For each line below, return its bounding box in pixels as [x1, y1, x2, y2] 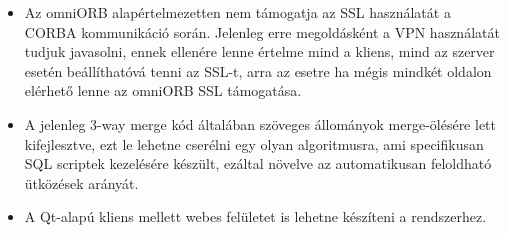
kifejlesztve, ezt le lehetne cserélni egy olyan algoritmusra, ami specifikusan [24, 133, 484, 154]
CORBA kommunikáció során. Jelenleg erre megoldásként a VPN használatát [24, 21, 500, 42]
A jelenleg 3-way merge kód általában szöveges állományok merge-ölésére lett [24, 113, 496, 134]
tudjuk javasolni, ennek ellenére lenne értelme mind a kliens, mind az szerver [24, 41, 495, 62]
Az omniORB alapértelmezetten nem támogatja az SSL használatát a [24, 2, 451, 22]
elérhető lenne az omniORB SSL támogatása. [24, 80, 302, 101]
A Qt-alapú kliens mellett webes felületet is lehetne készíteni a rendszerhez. [24, 206, 487, 227]
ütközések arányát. [24, 172, 139, 193]
